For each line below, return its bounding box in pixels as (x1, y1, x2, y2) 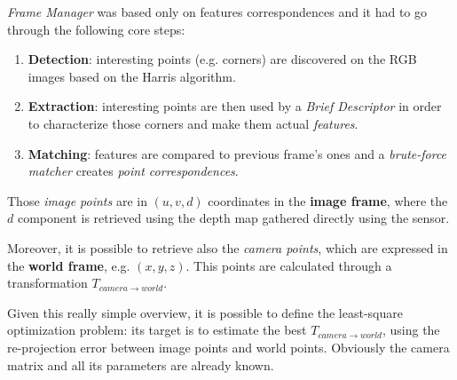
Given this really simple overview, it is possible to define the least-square (7, 303, 403, 321)
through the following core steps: (7, 20, 185, 38)
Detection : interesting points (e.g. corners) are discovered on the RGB (28, 50, 417, 68)
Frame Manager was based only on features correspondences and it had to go (7, 3, 427, 20)
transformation (7, 273, 88, 292)
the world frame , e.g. (7, 256, 130, 274)
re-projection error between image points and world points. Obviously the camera (7, 337, 450, 356)
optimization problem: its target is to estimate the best (7, 321, 307, 339)
